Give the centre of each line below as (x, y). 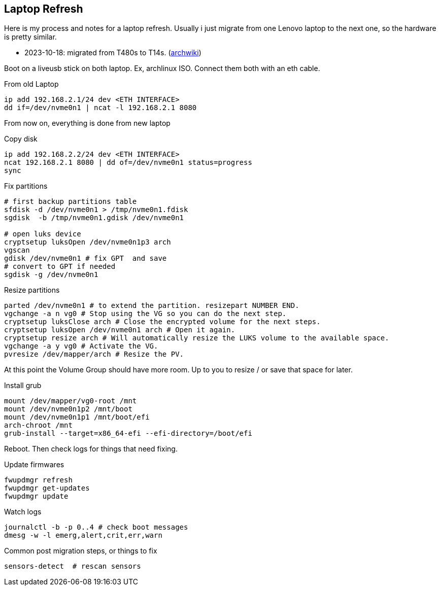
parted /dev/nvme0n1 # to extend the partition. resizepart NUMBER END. (152, 306)
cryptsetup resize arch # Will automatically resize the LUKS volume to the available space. (197, 338)
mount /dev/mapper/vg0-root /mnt (71, 401)
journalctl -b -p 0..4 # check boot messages (96, 527)
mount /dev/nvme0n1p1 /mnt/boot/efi (77, 417)
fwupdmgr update (36, 496)
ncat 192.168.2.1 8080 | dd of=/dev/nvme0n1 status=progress (128, 163)
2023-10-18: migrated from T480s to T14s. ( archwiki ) (113, 53)
